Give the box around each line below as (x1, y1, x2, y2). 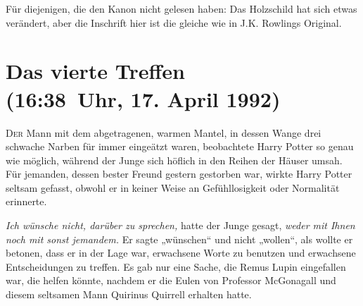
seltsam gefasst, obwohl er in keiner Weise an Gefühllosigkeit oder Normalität (6, 180, 340, 195)
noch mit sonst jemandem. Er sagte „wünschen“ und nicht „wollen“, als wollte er (6, 231, 353, 246)
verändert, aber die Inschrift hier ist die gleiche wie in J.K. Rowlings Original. (6, 15, 342, 30)
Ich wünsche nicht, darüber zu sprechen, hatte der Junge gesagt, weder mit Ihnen (6, 218, 355, 233)
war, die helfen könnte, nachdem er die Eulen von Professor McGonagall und (6, 273, 336, 288)
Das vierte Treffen (6, 56, 185, 85)
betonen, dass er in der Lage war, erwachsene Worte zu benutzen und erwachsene (6, 245, 356, 260)
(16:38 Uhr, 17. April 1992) (6, 84, 281, 113)
